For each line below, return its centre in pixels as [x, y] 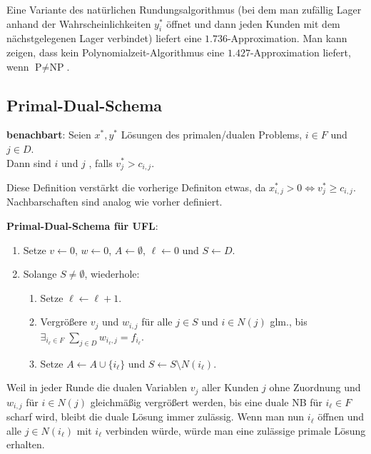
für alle [157, 322]
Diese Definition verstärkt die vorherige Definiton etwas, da [136, 187]
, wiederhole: [112, 274]
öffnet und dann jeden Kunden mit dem [253, 23]
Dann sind [29, 162]
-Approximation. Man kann [287, 38]
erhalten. [26, 444]
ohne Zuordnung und [315, 387]
